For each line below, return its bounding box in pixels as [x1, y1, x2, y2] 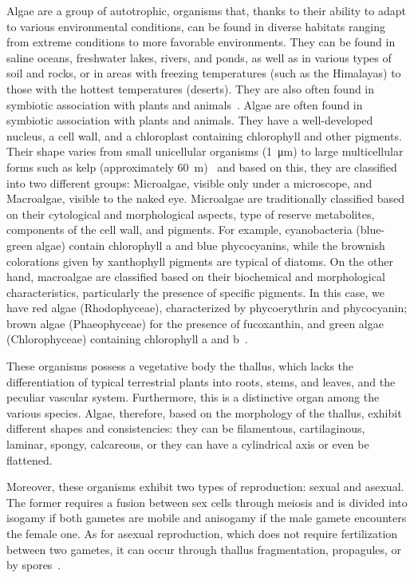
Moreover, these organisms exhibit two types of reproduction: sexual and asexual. [6, 478, 404, 495]
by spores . [6, 556, 61, 573]
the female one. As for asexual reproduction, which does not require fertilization [6, 525, 398, 541]
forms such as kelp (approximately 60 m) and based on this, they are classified [6, 158, 397, 175]
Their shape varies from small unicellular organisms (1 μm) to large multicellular [6, 143, 404, 160]
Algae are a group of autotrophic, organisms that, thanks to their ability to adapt [6, 2, 406, 18]
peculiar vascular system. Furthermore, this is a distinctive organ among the [6, 389, 380, 406]
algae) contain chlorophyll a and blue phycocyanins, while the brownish [36, 236, 385, 253]
